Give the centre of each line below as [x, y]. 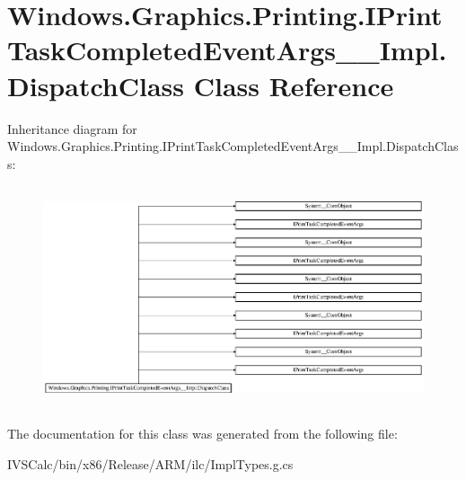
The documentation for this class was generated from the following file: [202, 434]
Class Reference [294, 85]
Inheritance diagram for [72, 128]
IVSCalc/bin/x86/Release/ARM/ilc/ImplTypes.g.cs [150, 463]
